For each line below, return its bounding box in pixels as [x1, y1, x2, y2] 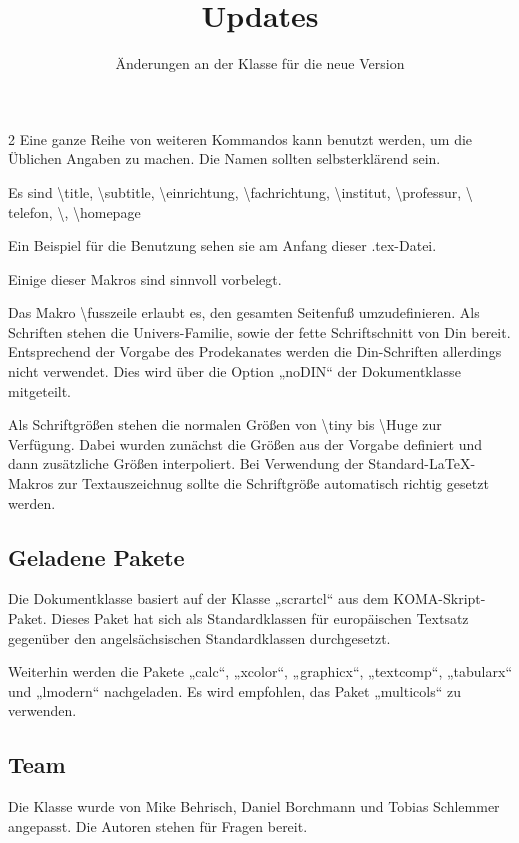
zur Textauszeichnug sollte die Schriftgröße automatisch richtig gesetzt [57, 473, 489, 494]
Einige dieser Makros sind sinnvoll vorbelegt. [8, 268, 282, 289]
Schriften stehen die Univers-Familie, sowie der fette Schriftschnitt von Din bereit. [8, 321, 511, 342]
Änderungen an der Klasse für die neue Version [115, 53, 405, 74]
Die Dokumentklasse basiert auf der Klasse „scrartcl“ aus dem [8, 588, 389, 609]
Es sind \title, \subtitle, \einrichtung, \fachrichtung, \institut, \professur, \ [8, 181, 473, 202]
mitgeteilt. [8, 380, 71, 401]
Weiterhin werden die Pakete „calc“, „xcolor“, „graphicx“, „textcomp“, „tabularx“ [8, 661, 512, 682]
